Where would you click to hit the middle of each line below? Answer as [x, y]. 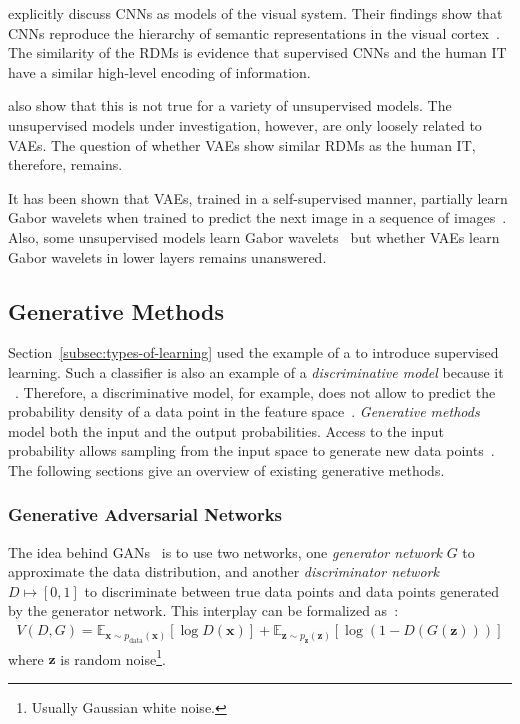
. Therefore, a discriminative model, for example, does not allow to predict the [255, 391]
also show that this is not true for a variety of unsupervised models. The [230, 105]
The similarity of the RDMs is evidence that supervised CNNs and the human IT [257, 52]
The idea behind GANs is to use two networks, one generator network [225, 551]
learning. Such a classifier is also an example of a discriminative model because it [256, 371]
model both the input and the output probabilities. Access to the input [226, 430]
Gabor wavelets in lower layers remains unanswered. [167, 256]
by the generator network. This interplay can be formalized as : [203, 610]
